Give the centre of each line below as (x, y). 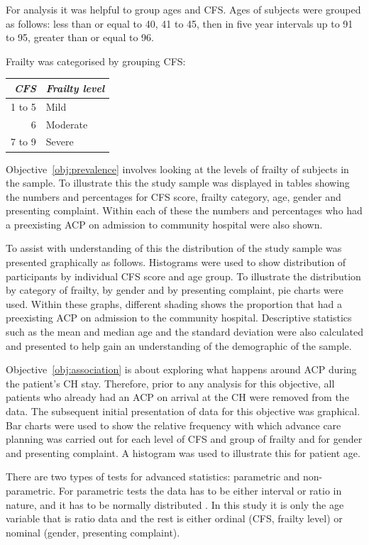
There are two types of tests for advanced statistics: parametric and (153, 477)
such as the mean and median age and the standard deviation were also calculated (184, 332)
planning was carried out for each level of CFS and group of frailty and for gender (184, 439)
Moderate (67, 124)
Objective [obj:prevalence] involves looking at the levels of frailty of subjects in (177, 169)
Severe (60, 142)
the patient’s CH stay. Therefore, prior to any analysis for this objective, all (170, 383)
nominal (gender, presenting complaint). (93, 532)
